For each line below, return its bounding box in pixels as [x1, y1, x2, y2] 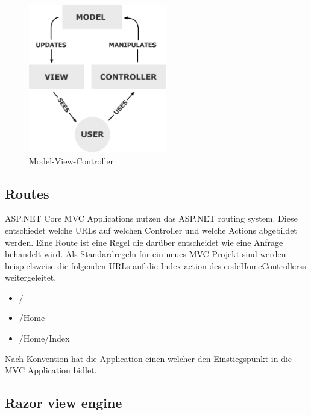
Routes [5, 184, 49, 202]
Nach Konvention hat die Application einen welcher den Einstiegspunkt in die [5, 352, 292, 364]
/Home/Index [19, 332, 70, 345]
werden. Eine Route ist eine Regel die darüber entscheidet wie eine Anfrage [5, 236, 283, 248]
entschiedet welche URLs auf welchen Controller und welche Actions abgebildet [5, 223, 297, 236]
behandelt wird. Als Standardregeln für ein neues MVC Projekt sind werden [5, 248, 286, 260]
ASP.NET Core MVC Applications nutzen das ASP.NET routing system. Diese [5, 212, 298, 225]
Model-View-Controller [29, 154, 114, 167]
